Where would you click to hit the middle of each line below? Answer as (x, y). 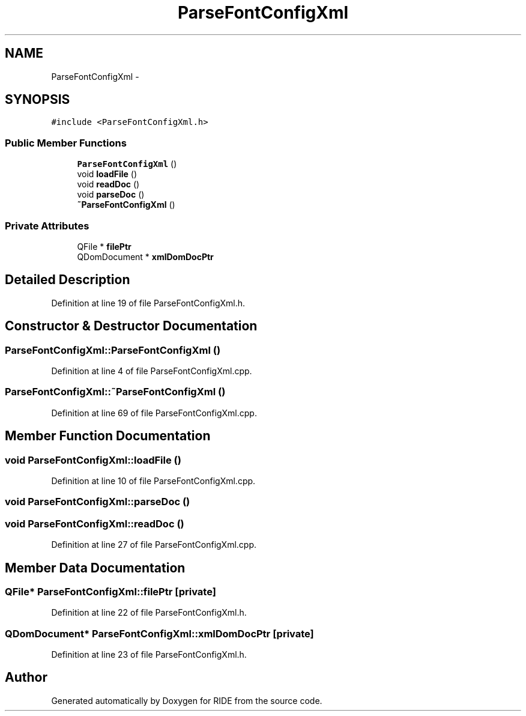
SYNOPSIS (38, 100)
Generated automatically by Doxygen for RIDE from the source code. (187, 700)
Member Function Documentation (108, 436)
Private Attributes (47, 226)
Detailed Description (68, 280)
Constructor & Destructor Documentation (131, 326)
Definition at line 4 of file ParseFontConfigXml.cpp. (152, 371)
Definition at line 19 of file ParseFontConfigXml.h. (148, 303)
